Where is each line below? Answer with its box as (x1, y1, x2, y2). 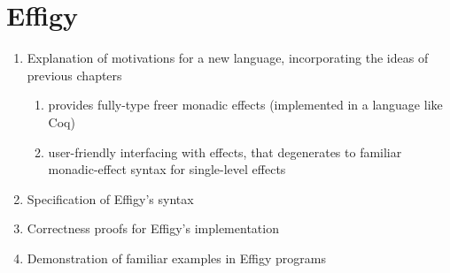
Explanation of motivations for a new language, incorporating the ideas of (27, 49, 429, 67)
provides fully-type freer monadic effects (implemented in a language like (48, 95, 443, 114)
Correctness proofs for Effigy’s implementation (27, 219, 279, 238)
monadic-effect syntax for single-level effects (48, 160, 286, 178)
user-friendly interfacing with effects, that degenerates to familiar (48, 142, 402, 161)
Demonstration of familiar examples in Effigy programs (27, 248, 326, 267)
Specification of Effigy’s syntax (27, 189, 194, 208)
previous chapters (27, 65, 122, 84)
